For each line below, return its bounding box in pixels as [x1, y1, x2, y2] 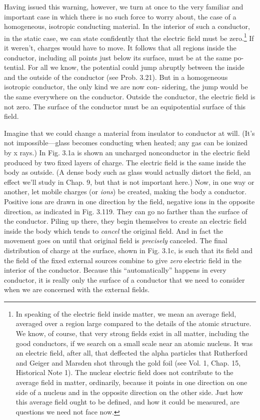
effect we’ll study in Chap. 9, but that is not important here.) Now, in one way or [4, 176, 254, 187]
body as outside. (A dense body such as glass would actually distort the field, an [4, 167, 251, 177]
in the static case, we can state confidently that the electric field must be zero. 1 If [4, 31, 254, 43]
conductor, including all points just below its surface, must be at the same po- [4, 52, 244, 62]
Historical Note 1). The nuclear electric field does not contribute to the [15, 367, 233, 378]
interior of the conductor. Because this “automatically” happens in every [4, 265, 226, 275]
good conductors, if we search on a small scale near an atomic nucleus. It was [15, 338, 253, 348]
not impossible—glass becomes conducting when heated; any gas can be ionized [4, 137, 247, 148]
